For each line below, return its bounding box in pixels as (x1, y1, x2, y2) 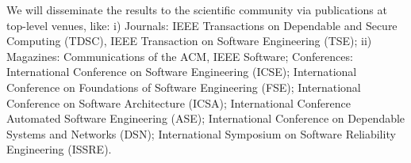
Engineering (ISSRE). (6, 141, 112, 157)
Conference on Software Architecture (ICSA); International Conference (6, 94, 351, 111)
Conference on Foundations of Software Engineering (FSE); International (6, 78, 361, 95)
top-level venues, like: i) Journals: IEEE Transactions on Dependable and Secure (6, 17, 398, 33)
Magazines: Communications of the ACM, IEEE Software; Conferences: (6, 47, 353, 64)
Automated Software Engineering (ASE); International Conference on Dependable (6, 110, 405, 127)
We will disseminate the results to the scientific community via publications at (6, 2, 387, 17)
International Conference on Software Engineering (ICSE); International (6, 63, 357, 80)
